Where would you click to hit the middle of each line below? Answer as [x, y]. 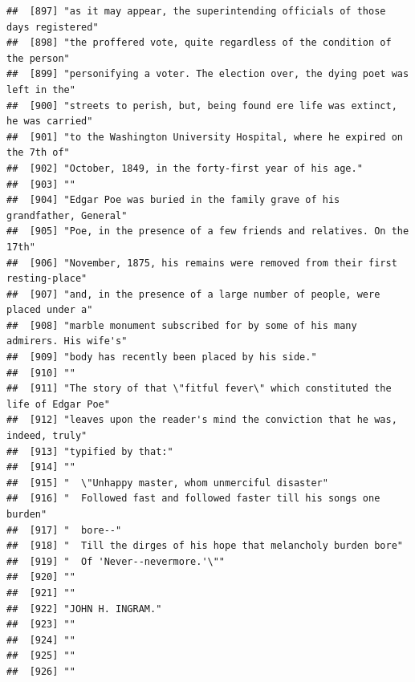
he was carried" [50, 122]
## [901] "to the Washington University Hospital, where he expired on [205, 137]
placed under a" [50, 310]
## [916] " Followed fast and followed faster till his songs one [193, 499]
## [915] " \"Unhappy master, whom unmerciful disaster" [167, 483]
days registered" [53, 27]
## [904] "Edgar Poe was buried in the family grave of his [173, 200]
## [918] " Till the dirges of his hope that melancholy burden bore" [205, 546]
